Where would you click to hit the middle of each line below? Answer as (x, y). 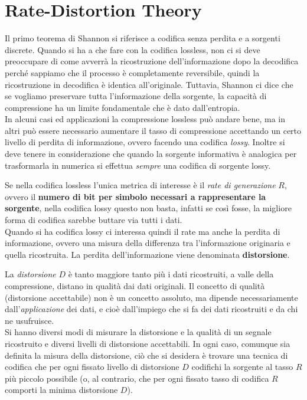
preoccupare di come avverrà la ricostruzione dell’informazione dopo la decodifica (152, 61)
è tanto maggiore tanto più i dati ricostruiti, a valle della (171, 274)
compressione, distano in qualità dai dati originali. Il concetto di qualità (135, 286)
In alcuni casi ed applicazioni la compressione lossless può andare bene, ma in (145, 119)
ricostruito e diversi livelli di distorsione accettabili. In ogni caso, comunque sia (148, 343)
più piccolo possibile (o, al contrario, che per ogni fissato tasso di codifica (137, 378)
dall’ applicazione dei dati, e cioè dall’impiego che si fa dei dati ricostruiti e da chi (151, 309)
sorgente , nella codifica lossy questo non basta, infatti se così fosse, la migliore (148, 208)
